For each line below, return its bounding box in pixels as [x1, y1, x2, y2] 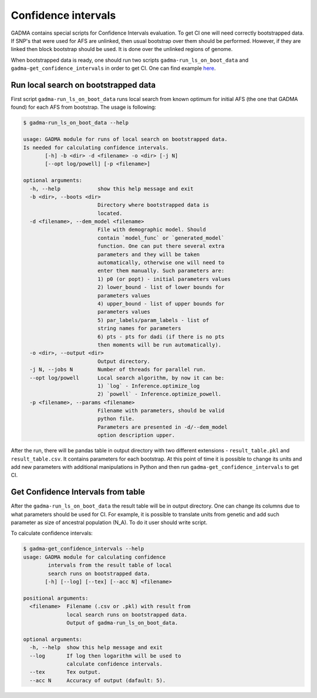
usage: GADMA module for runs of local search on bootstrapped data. [23, 136, 228, 143]
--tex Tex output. [29, 669, 101, 676]
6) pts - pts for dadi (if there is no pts [97, 333, 225, 340]
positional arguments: [23, 595, 89, 602]
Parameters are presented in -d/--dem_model [97, 424, 228, 430]
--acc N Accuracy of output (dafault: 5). [29, 677, 166, 684]
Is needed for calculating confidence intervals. [23, 144, 169, 151]
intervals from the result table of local [48, 562, 173, 569]
